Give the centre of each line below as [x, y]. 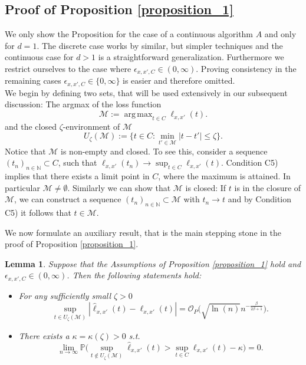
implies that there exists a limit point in [77, 176]
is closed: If [206, 187]
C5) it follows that [38, 213]
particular [22, 187]
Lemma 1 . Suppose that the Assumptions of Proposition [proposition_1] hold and [153, 263]
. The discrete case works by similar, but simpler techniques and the [160, 45]
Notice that [25, 151]
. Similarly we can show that [119, 187]
